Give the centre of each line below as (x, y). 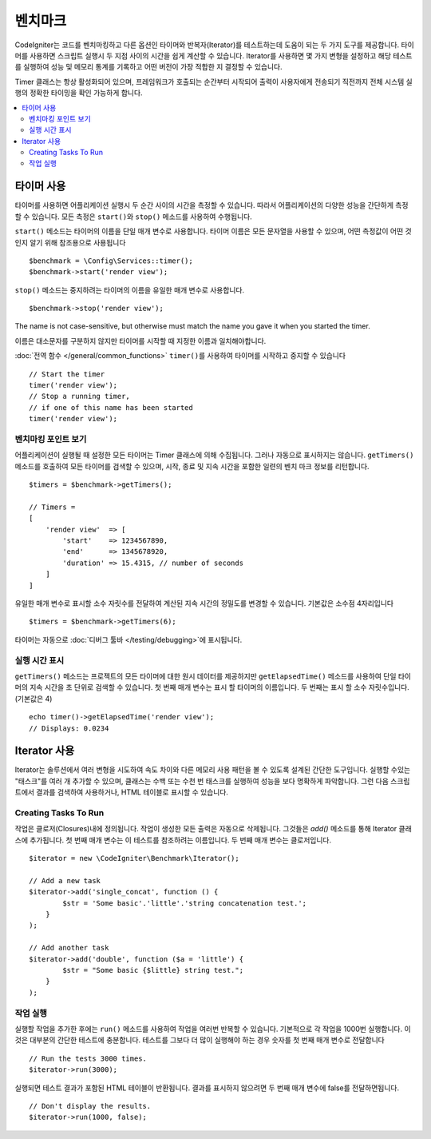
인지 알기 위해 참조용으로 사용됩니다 (70, 242)
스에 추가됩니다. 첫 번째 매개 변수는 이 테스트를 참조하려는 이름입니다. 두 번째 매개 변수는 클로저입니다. (173, 840)
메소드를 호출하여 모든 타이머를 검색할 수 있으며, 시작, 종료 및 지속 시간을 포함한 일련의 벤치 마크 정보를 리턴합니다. (192, 466)
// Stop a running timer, (80, 396)
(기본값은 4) (34, 699)
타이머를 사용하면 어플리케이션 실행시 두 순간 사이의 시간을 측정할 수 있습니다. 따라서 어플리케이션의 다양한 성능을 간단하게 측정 (212, 205)
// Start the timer (67, 374)
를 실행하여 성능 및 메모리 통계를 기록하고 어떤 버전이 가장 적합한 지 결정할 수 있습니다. (148, 67)
